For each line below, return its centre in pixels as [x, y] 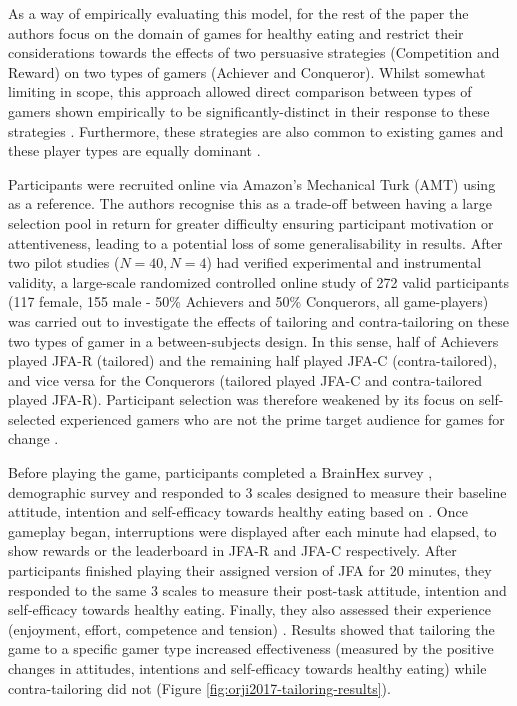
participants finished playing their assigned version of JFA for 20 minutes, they [250, 570]
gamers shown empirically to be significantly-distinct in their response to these [249, 110]
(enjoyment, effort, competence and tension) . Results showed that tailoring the [251, 628]
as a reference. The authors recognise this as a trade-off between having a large [250, 203]
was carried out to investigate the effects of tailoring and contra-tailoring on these [258, 320]
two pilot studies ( [64, 262]
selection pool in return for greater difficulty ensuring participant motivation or [251, 222]
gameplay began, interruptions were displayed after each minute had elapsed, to [252, 530]
